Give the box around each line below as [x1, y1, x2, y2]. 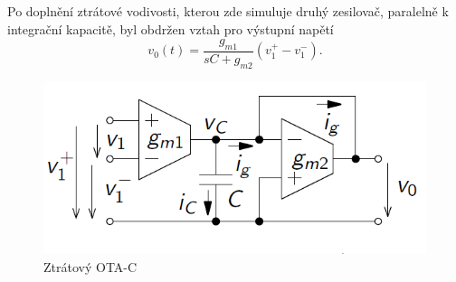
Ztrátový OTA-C [43, 257, 138, 276]
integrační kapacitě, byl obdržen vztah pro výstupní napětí [7, 19, 334, 38]
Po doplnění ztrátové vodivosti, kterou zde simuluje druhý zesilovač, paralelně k [7, 2, 449, 20]
